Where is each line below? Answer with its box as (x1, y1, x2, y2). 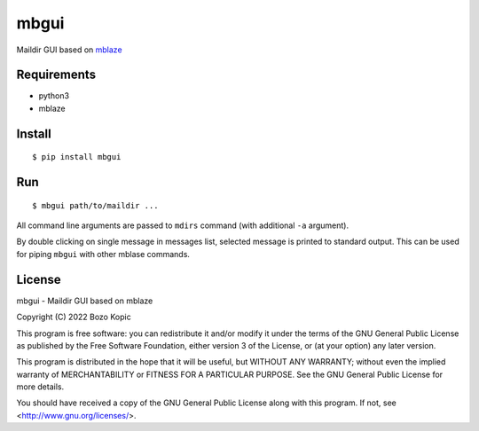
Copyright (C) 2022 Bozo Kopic (16, 311, 132, 323)
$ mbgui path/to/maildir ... (32, 200, 159, 210)
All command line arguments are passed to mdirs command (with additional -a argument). (16, 220, 349, 231)
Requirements (16, 67, 97, 82)
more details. (16, 381, 65, 392)
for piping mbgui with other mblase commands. (16, 248, 191, 259)
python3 (38, 90, 70, 101)
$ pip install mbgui (32, 152, 122, 162)
